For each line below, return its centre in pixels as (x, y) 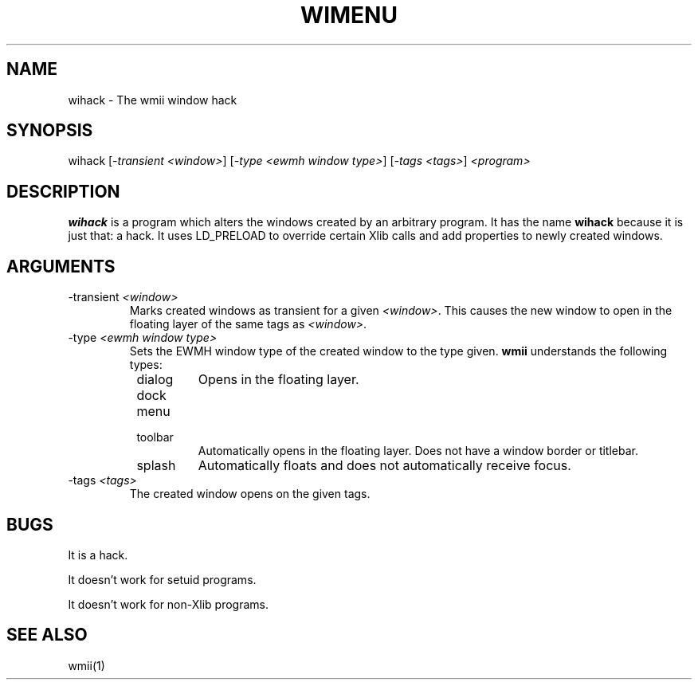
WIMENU (349, 15)
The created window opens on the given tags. (250, 494)
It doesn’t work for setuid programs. (162, 579)
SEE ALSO (47, 635)
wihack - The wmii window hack (153, 100)
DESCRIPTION (63, 191)
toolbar (155, 437)
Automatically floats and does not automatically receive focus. (384, 466)
